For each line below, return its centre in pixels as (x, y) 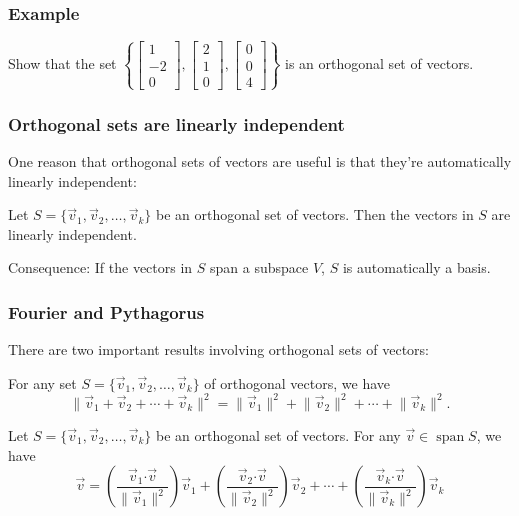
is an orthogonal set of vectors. (379, 63)
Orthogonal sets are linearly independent (176, 123)
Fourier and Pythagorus (106, 311)
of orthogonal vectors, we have (297, 382)
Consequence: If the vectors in (100, 267)
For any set (42, 382)
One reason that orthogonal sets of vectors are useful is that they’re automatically (260, 161)
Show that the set (62, 63)
